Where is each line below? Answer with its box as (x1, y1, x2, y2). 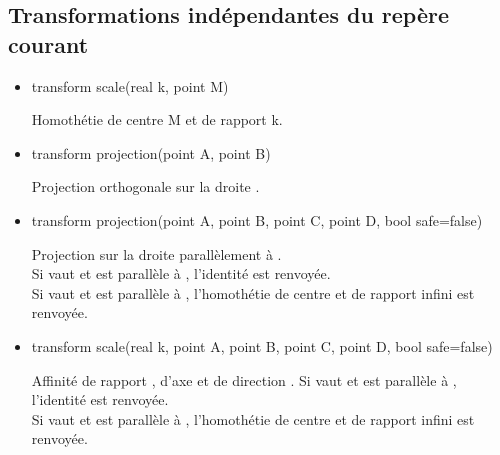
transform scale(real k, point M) (31, 75, 229, 96)
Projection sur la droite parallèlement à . (31, 243, 282, 264)
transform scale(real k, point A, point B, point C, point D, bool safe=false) (31, 335, 493, 356)
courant (8, 28, 89, 59)
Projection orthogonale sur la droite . (31, 176, 260, 197)
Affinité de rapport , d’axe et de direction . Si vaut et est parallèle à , (31, 369, 457, 390)
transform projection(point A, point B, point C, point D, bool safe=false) (31, 209, 483, 230)
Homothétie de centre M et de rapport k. (31, 109, 283, 130)
